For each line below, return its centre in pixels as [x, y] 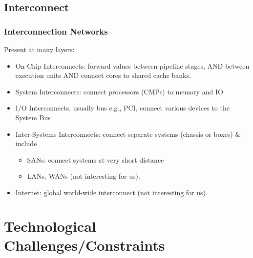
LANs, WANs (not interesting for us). [84, 176]
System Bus [33, 117]
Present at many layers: [39, 49]
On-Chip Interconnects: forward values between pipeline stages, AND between [132, 65]
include [26, 143]
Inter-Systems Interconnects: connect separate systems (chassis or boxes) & [128, 134]
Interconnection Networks [56, 31]
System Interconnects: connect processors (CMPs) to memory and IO [119, 91]
